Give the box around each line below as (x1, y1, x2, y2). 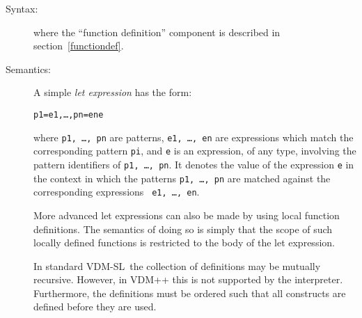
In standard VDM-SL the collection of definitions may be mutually (33, 258, 321, 273)
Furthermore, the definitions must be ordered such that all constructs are (33, 285, 346, 300)
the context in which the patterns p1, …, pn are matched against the (33, 170, 331, 185)
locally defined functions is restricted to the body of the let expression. (33, 235, 335, 250)
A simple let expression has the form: (33, 85, 192, 100)
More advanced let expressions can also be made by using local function (33, 207, 340, 222)
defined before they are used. (33, 299, 157, 314)
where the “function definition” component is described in (33, 24, 281, 39)
